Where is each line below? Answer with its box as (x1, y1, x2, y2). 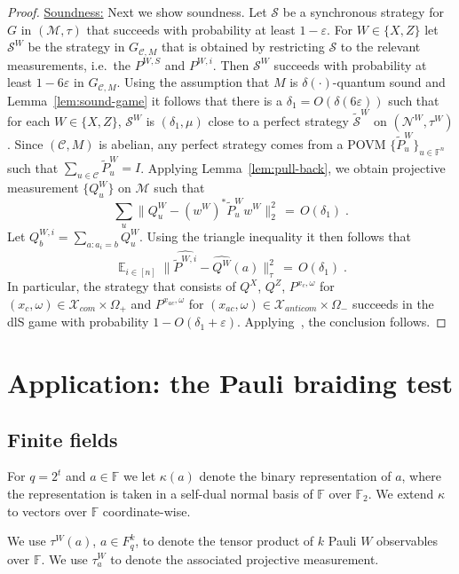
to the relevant (340, 37, 421, 56)
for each (7, 112, 51, 130)
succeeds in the (352, 294, 434, 312)
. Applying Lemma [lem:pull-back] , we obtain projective (140, 158, 446, 177)
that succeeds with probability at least (86, 20, 296, 38)
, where (401, 467, 441, 485)
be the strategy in (28, 37, 125, 56)
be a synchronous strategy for (282, 3, 444, 20)
